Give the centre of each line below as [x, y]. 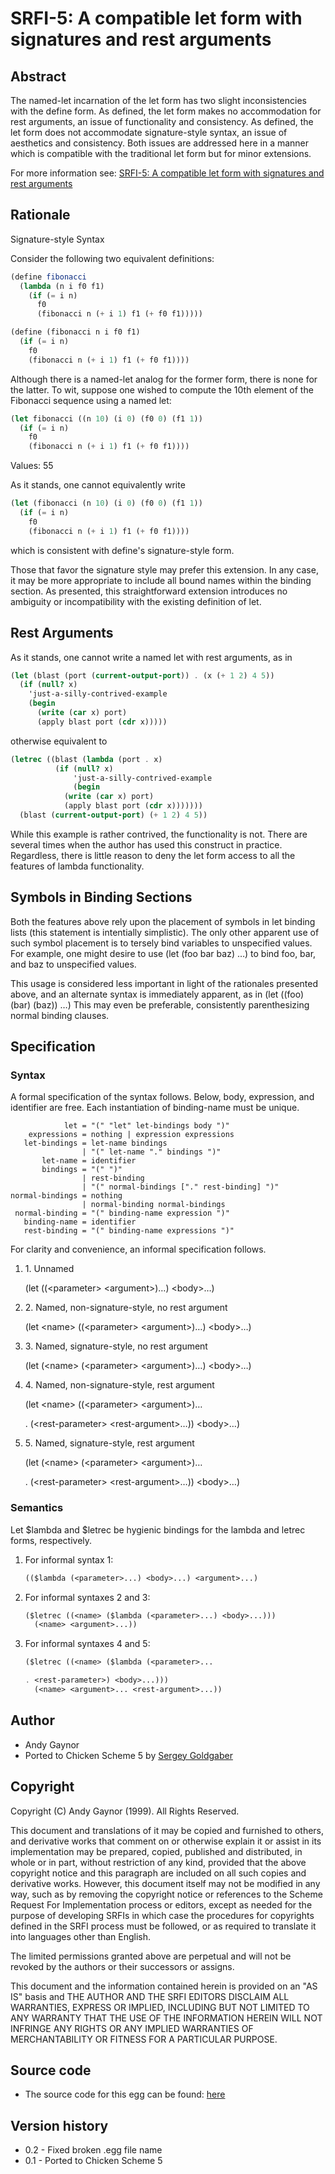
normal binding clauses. [60, 1015]
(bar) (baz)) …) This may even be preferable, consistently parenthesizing [160, 1004]
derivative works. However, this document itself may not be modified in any [165, 1883]
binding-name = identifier [80, 1222]
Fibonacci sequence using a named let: [91, 400]
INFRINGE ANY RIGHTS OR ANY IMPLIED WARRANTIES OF [132, 2028]
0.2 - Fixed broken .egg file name [93, 2150]
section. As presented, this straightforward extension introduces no [149, 591]
